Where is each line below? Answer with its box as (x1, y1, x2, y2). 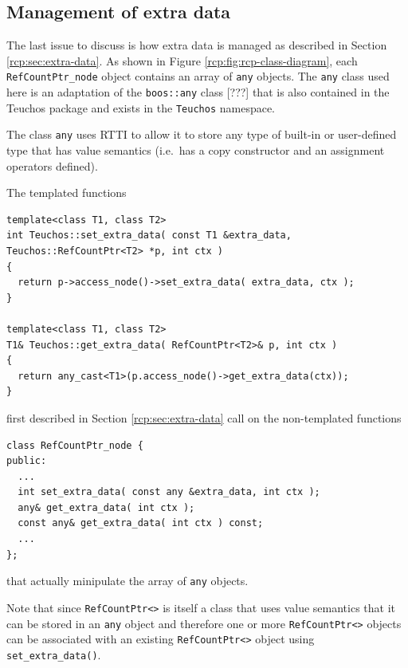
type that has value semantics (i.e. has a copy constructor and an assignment (6, 142, 385, 159)
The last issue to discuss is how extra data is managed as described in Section (6, 37, 387, 53)
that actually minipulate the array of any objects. (6, 572, 249, 589)
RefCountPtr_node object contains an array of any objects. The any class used (6, 68, 390, 84)
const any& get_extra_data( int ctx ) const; (18, 517, 264, 529)
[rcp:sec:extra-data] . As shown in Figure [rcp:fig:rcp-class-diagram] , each (6, 52, 358, 69)
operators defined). (6, 157, 98, 174)
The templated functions (6, 184, 127, 201)
